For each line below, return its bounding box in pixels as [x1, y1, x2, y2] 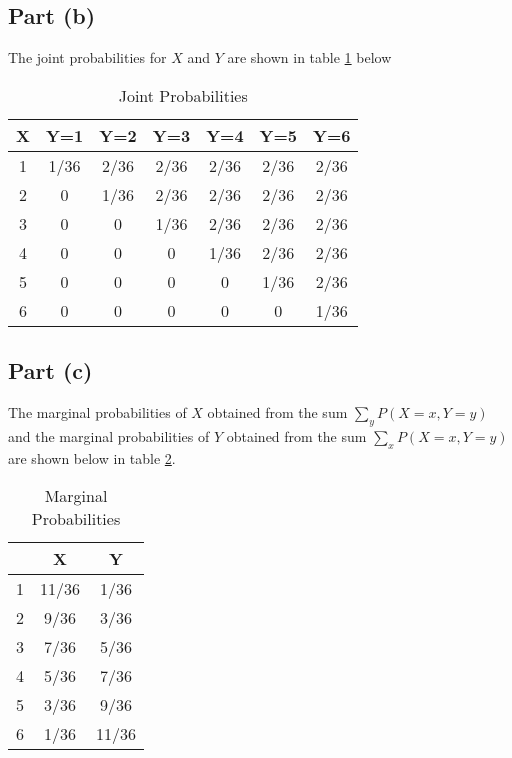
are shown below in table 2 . [8, 447, 176, 468]
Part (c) [8, 355, 93, 386]
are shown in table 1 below [227, 47, 392, 68]
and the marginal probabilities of [8, 425, 210, 446]
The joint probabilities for [8, 47, 167, 68]
